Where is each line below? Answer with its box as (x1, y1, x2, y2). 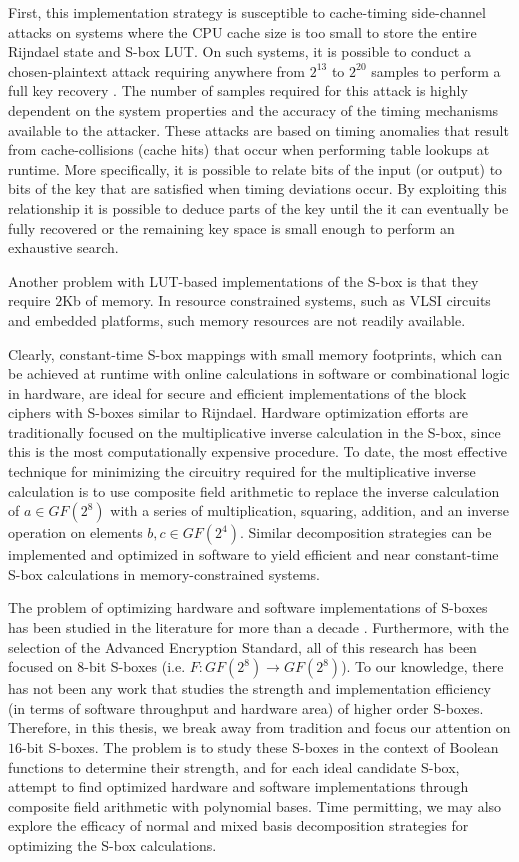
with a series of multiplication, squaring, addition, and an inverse (110, 500, 509, 521)
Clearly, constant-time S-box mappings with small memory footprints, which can (8, 343, 502, 364)
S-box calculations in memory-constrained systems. (8, 563, 320, 584)
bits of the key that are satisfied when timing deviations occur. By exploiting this (8, 178, 507, 199)
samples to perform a (371, 60, 501, 81)
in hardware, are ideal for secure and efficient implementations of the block (8, 382, 467, 403)
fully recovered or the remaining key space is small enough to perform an (8, 217, 455, 238)
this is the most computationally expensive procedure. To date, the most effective (8, 441, 507, 462)
